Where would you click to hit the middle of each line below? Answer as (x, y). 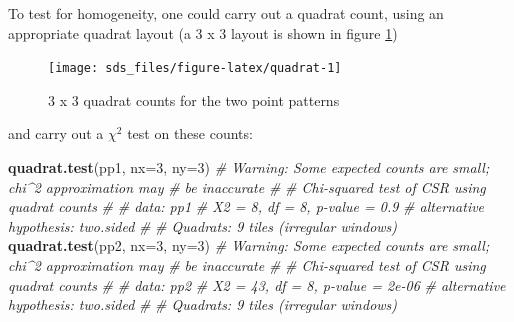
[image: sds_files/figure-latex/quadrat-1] (195, 68)
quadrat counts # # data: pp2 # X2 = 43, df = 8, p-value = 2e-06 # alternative (257, 284)
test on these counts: (190, 133)
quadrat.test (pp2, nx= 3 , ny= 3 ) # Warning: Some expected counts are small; (249, 245)
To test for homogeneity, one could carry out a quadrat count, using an (226, 13)
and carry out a (56, 133)
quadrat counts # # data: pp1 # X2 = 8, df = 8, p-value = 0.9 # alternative (246, 206)
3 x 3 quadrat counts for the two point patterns (194, 99)
